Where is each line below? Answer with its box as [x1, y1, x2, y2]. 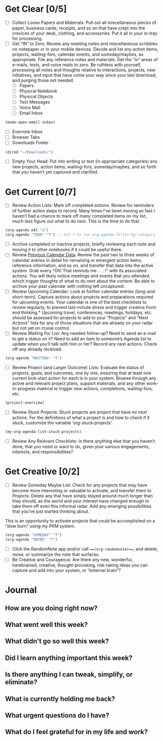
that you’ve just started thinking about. [12, 508, 90, 514]
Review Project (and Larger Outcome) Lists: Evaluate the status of [12, 365, 145, 370]
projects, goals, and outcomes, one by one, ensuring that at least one [12, 370, 152, 376]
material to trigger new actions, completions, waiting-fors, [36, 386, 153, 392]
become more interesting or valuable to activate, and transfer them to [12, 488, 152, 494]
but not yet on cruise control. [12, 325, 71, 331]
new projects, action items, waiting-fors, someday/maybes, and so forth [12, 164, 157, 170]
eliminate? [5, 678, 37, 686]
